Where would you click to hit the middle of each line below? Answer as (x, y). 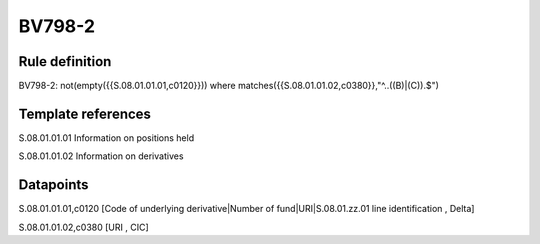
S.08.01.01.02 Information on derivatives (101, 156)
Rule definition (65, 61)
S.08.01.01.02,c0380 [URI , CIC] (83, 227)
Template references (85, 113)
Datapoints (53, 185)
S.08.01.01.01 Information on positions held (106, 137)
